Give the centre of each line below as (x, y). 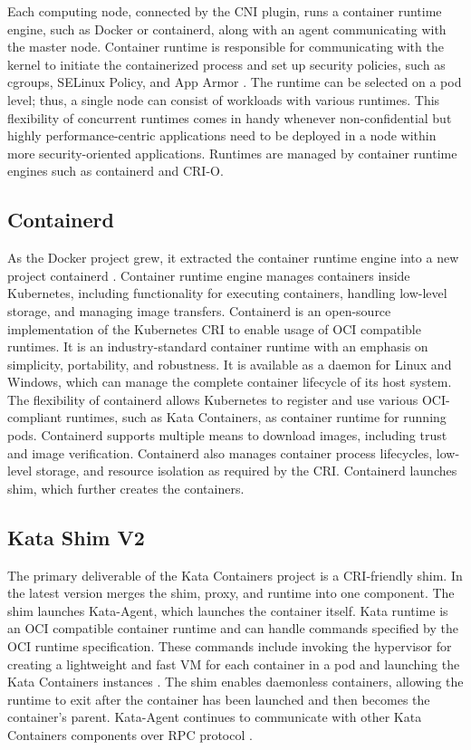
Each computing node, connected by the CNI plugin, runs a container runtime (225, 11)
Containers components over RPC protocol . (130, 735)
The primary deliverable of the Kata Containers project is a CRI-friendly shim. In (235, 575)
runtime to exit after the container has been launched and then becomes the (219, 699)
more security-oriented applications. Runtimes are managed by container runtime (232, 153)
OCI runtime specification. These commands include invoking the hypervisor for (230, 646)
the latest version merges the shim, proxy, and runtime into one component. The (231, 593)
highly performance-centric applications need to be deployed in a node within (222, 135)
